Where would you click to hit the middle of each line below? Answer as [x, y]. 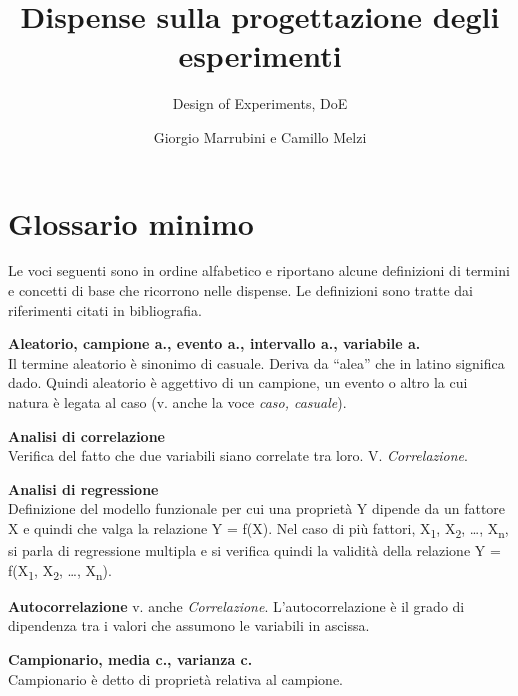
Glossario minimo [131, 222]
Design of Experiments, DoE [260, 103]
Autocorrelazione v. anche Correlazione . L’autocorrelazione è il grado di [236, 605]
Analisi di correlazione [86, 435]
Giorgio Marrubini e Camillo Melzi [260, 136]
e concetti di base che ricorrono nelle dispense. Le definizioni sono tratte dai [240, 290]
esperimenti [260, 55]
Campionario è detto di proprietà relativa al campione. [176, 678]
